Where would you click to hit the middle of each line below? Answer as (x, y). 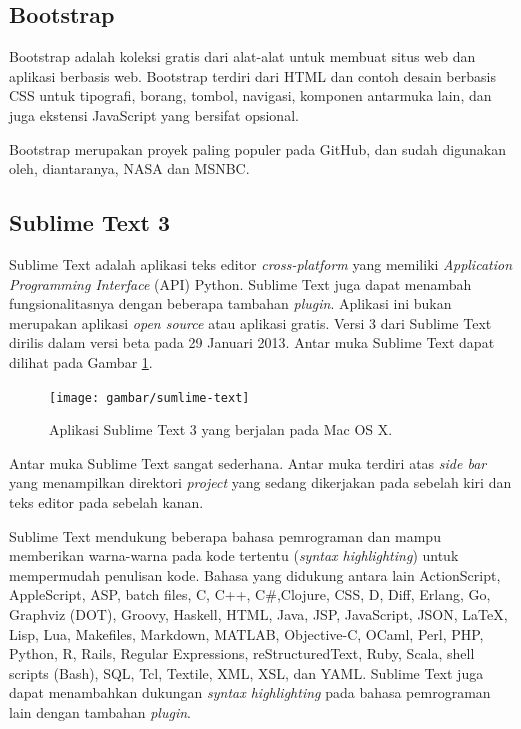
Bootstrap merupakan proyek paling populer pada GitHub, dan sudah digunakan (257, 148)
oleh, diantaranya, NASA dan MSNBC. (129, 168)
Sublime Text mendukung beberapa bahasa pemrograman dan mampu (225, 535)
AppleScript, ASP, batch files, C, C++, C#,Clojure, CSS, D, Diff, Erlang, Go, (250, 594)
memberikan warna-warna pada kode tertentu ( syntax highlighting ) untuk (234, 555)
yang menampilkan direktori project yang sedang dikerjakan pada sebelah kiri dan (260, 482)
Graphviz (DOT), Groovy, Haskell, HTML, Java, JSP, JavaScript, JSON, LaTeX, (258, 613)
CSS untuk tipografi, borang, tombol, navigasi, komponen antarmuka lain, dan (250, 95)
